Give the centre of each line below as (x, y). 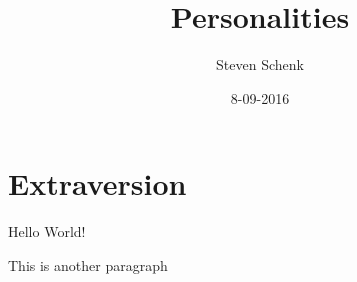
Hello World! (47, 231)
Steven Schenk (260, 64)
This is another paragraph (88, 264)
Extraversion (97, 183)
